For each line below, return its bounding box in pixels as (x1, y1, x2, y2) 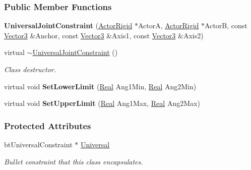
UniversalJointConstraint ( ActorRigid (4, 20, 133, 31)
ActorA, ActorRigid (138, 20, 199, 31)
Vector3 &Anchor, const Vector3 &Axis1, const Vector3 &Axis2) (4, 30, 204, 40)
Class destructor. (4, 64, 56, 74)
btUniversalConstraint (4, 139, 73, 149)
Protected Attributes (4, 119, 91, 132)
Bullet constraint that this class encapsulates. (4, 156, 143, 166)
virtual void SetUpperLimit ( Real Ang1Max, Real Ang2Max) (4, 98, 200, 108)
